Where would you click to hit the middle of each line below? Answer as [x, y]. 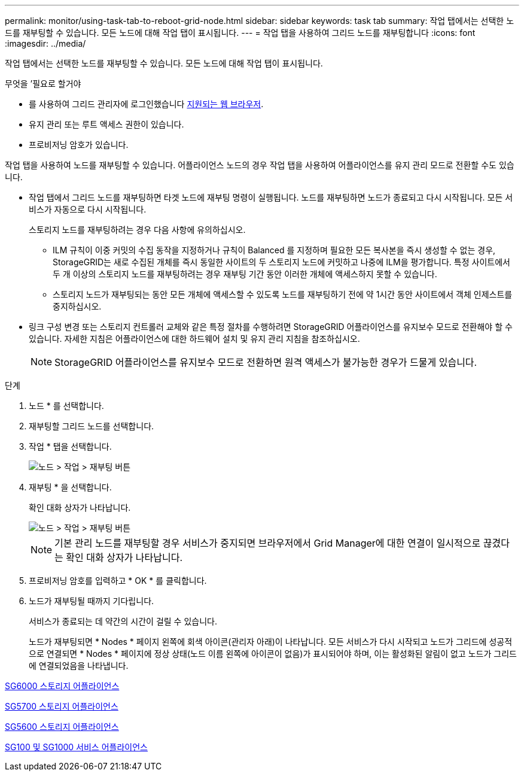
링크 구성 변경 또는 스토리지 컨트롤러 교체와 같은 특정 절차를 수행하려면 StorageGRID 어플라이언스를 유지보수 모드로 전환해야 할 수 [271, 327]
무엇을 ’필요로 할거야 [43, 84]
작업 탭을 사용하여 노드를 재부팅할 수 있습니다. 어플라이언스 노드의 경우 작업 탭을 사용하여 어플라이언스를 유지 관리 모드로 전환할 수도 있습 [260, 165]
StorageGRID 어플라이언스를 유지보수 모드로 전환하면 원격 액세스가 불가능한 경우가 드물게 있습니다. [266, 362]
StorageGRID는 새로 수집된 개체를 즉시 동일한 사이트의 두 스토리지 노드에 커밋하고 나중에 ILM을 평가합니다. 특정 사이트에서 [281, 262]
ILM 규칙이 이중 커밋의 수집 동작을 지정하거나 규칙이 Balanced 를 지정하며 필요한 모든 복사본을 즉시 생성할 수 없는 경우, [274, 250]
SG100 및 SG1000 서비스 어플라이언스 [76, 747]
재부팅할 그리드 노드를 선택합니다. [92, 426]
